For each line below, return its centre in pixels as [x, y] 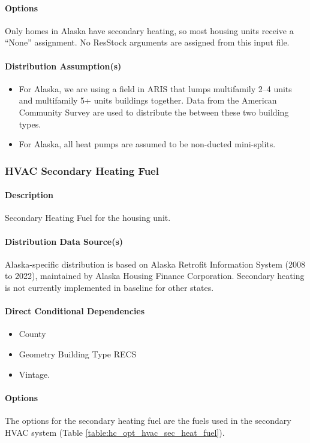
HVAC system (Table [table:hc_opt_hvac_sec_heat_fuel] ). [115, 432]
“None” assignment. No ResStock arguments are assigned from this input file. [147, 42]
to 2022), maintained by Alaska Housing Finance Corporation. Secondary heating [155, 276]
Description [29, 195]
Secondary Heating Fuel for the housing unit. [88, 218]
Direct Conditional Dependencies [75, 311]
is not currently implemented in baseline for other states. [109, 287]
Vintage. [34, 374]
